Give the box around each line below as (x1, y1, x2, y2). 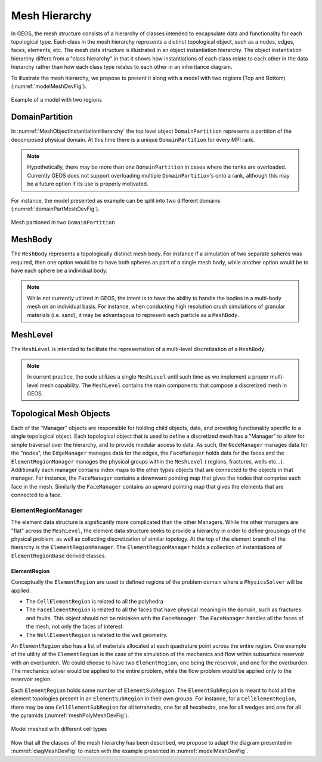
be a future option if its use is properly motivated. (27, 180, 148, 188)
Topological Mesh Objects (11, 409, 110, 419)
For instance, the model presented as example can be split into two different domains (11, 197, 221, 204)
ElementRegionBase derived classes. (11, 552, 107, 559)
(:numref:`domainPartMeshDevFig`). (11, 205, 100, 212)
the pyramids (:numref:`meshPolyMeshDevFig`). (11, 712, 129, 719)
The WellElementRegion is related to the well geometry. (26, 631, 168, 638)
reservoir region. (11, 676, 52, 683)
